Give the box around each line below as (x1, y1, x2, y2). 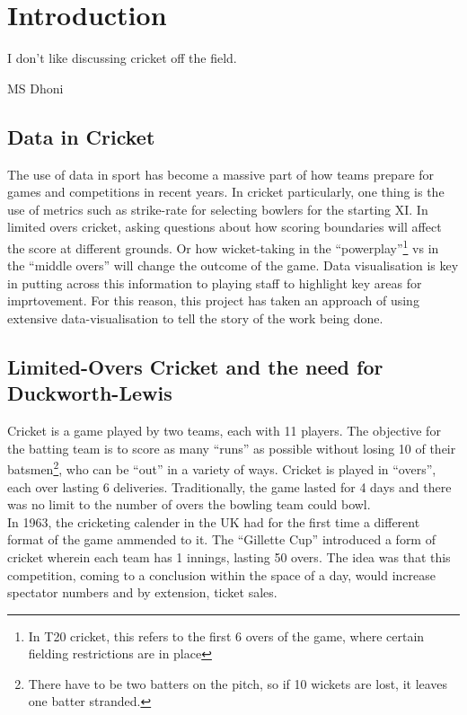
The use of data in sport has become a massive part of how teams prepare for (7, 164, 435, 183)
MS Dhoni (7, 78, 64, 97)
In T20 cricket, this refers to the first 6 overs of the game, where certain (28, 626, 425, 645)
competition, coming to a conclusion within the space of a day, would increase (7, 565, 436, 584)
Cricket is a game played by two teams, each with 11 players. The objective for (7, 421, 441, 440)
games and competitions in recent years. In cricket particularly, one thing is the (7, 182, 445, 201)
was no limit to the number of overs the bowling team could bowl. (7, 495, 371, 514)
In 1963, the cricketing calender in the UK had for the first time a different (7, 512, 420, 531)
